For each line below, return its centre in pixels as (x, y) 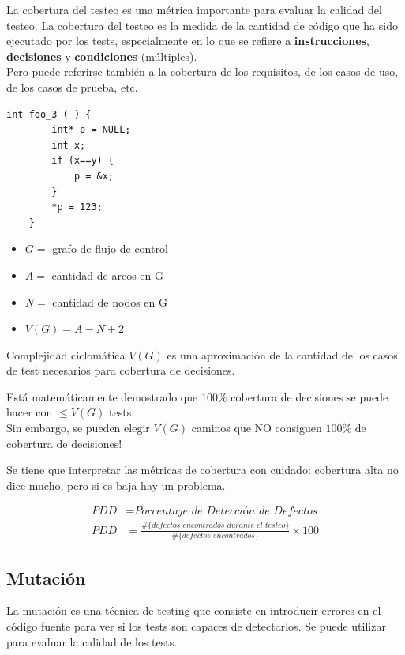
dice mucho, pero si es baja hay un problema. (116, 485)
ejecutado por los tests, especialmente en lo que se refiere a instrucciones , (188, 41)
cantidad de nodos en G (110, 301)
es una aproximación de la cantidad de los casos (282, 354)
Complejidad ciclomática (66, 354)
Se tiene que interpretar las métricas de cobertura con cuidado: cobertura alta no (202, 470)
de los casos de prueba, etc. (72, 87)
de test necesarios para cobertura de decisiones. (121, 370)
